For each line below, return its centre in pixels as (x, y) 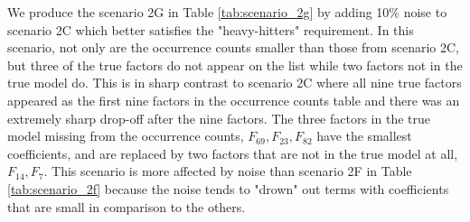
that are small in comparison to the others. (127, 206)
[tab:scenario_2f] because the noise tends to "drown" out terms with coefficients (228, 188)
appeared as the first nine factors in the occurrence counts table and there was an (234, 100)
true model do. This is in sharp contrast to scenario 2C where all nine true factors (235, 83)
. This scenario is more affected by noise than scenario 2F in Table (228, 171)
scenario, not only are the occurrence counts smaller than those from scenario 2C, (233, 47)
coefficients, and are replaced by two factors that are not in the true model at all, (233, 153)
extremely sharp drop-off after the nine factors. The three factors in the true (219, 118)
